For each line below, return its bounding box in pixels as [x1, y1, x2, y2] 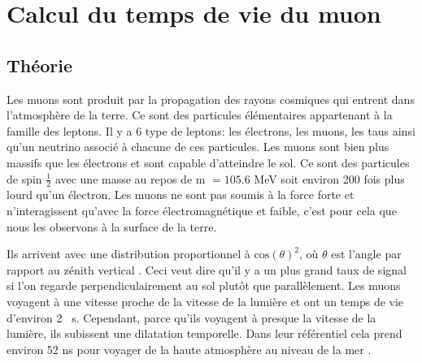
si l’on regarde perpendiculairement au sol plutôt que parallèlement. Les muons [7, 277, 401, 294]
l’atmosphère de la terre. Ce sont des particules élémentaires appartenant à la [7, 106, 393, 123]
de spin [7, 170, 42, 187]
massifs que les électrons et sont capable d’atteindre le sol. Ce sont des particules [7, 153, 410, 171]
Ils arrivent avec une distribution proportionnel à [7, 245, 250, 262]
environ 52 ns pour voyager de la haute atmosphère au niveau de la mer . [7, 340, 372, 357]
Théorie [7, 52, 73, 77]
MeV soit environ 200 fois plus [254, 170, 405, 187]
